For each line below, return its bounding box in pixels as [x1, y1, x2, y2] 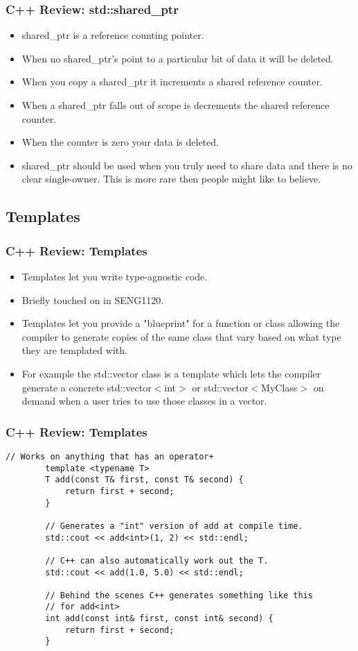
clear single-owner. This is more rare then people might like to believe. [21, 171, 321, 186]
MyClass [261, 380, 298, 394]
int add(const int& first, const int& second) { [45, 614, 274, 624]
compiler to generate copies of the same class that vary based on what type [21, 329, 341, 344]
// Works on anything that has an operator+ [6, 451, 214, 462]
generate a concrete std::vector [21, 380, 152, 394]
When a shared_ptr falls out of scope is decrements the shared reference [21, 98, 330, 112]
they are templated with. [21, 343, 127, 357]
